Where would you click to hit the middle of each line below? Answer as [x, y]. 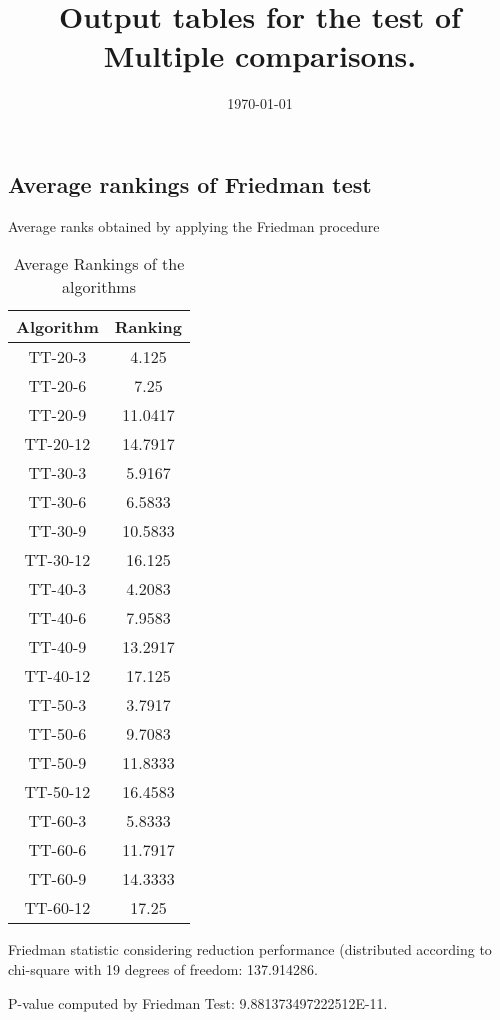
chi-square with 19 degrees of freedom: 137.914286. [163, 968]
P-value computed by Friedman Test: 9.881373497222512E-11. [198, 1002]
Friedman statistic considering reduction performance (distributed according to [250, 949]
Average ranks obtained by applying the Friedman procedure [194, 225]
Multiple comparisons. [260, 55]
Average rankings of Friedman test [190, 183]
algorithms [99, 287]
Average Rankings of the [99, 264]
